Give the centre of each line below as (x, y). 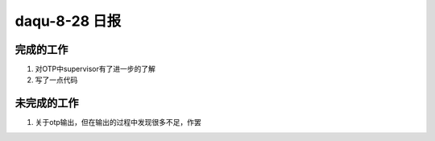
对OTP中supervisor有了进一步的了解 (95, 69)
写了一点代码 (56, 80)
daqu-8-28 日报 (68, 21)
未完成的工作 (47, 104)
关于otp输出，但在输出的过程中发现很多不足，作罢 (118, 122)
